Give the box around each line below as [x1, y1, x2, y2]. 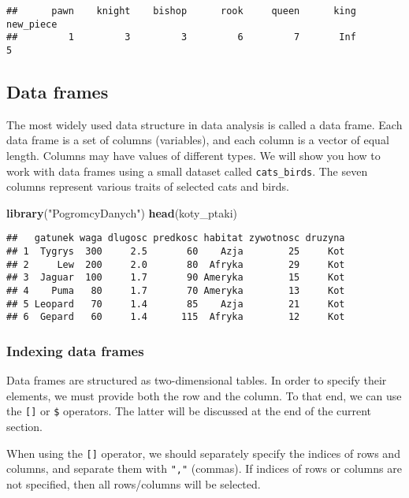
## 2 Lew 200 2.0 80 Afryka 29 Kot [6, 258, 345, 270]
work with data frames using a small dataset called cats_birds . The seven [6, 162, 368, 179]
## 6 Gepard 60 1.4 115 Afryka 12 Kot [6, 311, 345, 323]
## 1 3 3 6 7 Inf [6, 32, 356, 43]
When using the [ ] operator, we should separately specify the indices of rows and [6, 444, 400, 461]
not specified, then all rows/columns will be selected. [6, 476, 261, 492]
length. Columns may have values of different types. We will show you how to [6, 147, 381, 164]
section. [6, 418, 43, 435]
